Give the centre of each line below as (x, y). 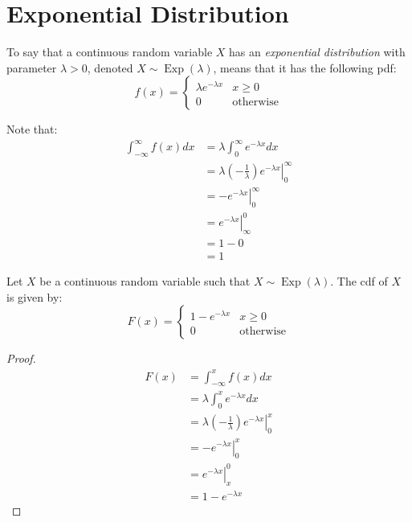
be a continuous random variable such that (145, 281)
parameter (32, 67)
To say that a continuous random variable (110, 52)
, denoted (110, 67)
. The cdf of (359, 281)
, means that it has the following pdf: (305, 67)
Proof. (21, 358)
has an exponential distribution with (317, 52)
